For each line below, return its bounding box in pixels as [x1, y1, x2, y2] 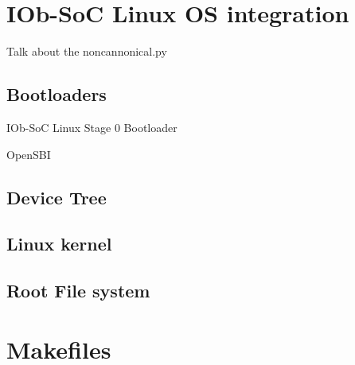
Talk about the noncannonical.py [6, 43, 167, 60]
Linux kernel [6, 231, 112, 256]
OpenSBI [6, 146, 51, 162]
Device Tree [6, 184, 107, 209]
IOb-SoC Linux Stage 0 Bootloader [6, 118, 177, 135]
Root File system [6, 278, 150, 303]
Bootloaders [6, 82, 107, 107]
